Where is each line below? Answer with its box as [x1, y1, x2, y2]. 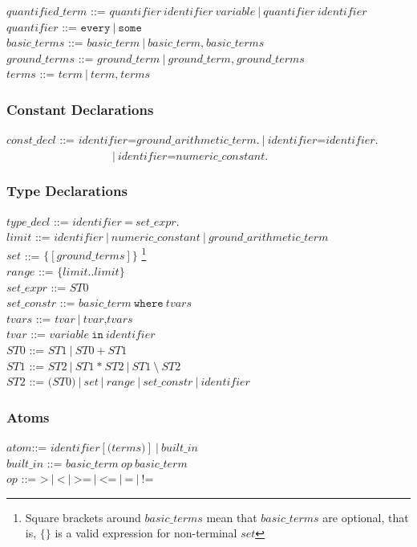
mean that [206, 508, 257, 525]
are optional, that [322, 508, 409, 525]
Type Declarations [6, 181, 128, 201]
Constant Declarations [6, 99, 154, 119]
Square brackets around [25, 508, 141, 525]
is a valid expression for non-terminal [55, 525, 237, 541]
